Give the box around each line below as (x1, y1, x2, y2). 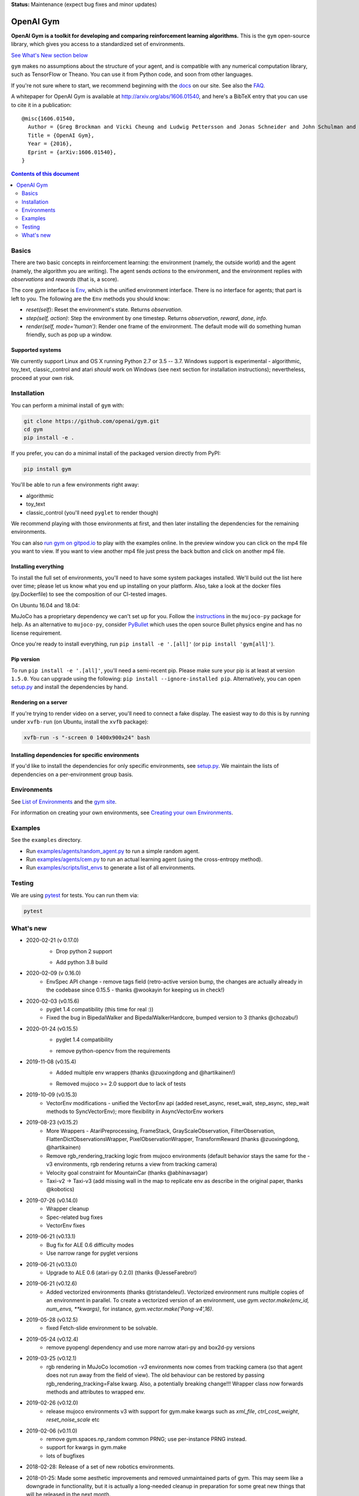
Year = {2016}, (28, 141, 72, 147)
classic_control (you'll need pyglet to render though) (26, 509, 159, 516)
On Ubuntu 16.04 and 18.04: (11, 601, 80, 609)
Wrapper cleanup (46, 1205, 89, 1212)
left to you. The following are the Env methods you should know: (11, 295, 170, 302)
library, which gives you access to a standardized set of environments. (11, 41, 185, 48)
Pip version (11, 656, 40, 663)
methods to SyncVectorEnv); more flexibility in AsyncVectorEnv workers (46, 1108, 224, 1115)
